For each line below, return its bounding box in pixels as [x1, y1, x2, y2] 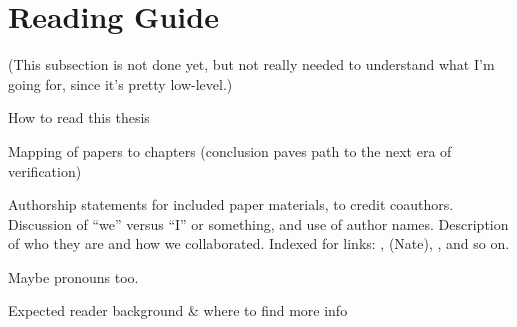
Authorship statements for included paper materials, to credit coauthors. [8, 194, 454, 215]
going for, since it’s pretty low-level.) [8, 73, 233, 94]
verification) [8, 160, 82, 181]
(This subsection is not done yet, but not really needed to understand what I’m [8, 54, 495, 75]
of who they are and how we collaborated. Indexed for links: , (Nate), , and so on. [8, 233, 510, 254]
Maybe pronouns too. [8, 266, 139, 287]
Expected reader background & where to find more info [8, 300, 348, 321]
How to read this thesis [8, 107, 150, 128]
